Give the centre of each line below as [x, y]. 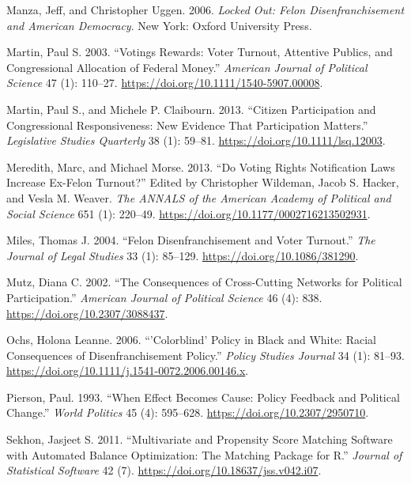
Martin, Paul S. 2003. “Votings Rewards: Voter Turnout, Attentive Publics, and [200, 52]
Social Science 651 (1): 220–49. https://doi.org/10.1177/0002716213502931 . [189, 213]
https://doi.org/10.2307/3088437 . [87, 313]
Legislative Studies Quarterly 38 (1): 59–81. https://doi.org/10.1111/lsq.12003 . [196, 140]
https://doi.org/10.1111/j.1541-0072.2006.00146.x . [128, 371]
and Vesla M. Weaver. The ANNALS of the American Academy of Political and [199, 197]
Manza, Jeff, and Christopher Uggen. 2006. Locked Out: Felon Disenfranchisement [205, 9]
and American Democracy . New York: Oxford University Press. [159, 25]
